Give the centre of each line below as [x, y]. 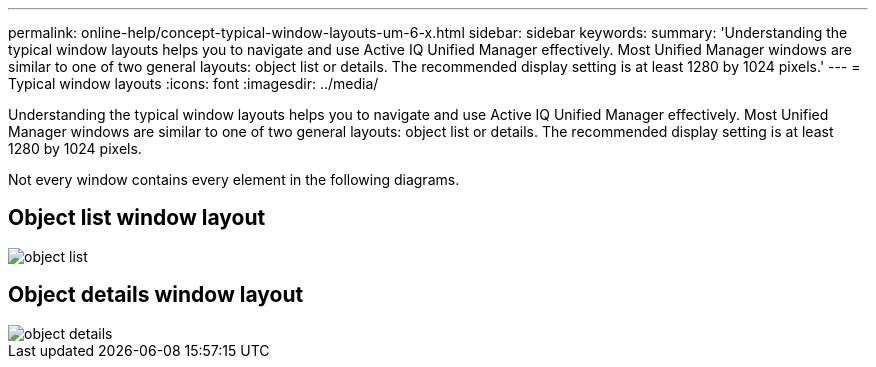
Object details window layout [156, 295]
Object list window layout [137, 218]
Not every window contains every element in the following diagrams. [234, 179]
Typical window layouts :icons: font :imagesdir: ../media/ [193, 83]
